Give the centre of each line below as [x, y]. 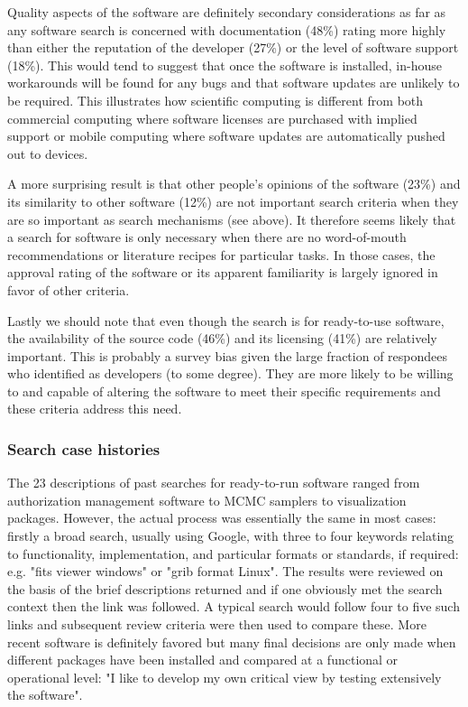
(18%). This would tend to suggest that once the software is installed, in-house [225, 65]
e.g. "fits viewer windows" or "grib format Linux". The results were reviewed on [225, 571]
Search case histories [84, 448]
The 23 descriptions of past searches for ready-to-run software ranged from [214, 483]
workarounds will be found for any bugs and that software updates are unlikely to [234, 83]
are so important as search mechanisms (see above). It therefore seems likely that [232, 219]
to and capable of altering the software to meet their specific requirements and [224, 391]
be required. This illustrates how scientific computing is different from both [216, 100]
